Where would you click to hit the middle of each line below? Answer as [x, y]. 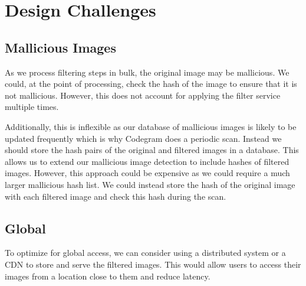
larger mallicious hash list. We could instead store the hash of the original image [150, 184]
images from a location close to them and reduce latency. [108, 276]
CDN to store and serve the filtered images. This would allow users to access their [153, 264]
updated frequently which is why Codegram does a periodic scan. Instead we [143, 138]
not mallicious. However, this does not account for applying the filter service [143, 95]
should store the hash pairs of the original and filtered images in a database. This [152, 150]
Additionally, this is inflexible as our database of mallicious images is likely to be [151, 126]
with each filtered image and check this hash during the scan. [116, 196]
